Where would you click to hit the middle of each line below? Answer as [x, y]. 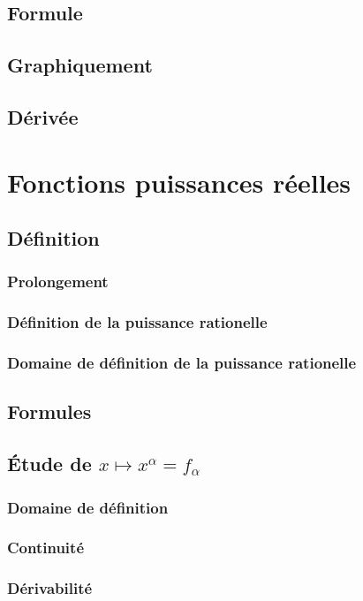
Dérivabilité [50, 588]
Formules [49, 411]
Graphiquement [80, 65]
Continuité [45, 548]
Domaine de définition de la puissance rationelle [182, 363]
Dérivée [43, 116]
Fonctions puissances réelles [179, 182]
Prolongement [58, 281]
